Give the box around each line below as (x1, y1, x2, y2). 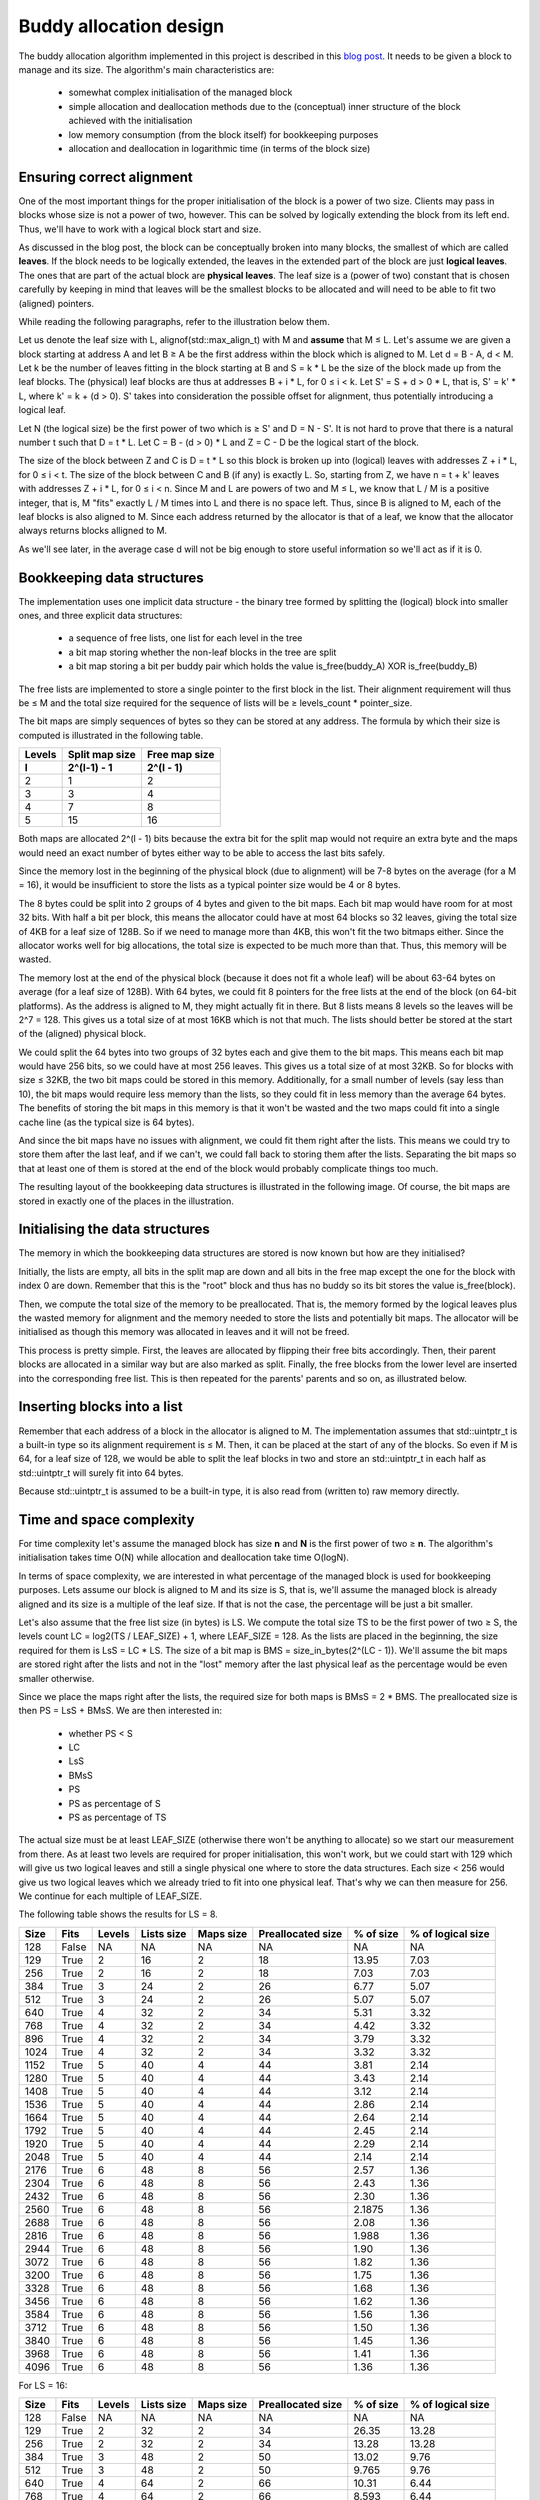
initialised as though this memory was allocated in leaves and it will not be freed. (18, 1326, 350, 1338)
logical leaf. (18, 404, 67, 416)
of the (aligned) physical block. (18, 1028, 147, 1040)
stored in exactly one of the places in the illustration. (18, 1195, 235, 1207)
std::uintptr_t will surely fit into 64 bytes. (18, 1466, 184, 1479)
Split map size (67, 748, 136, 762)
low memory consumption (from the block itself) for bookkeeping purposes (68, 128, 379, 140)
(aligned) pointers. (18, 297, 95, 309)
